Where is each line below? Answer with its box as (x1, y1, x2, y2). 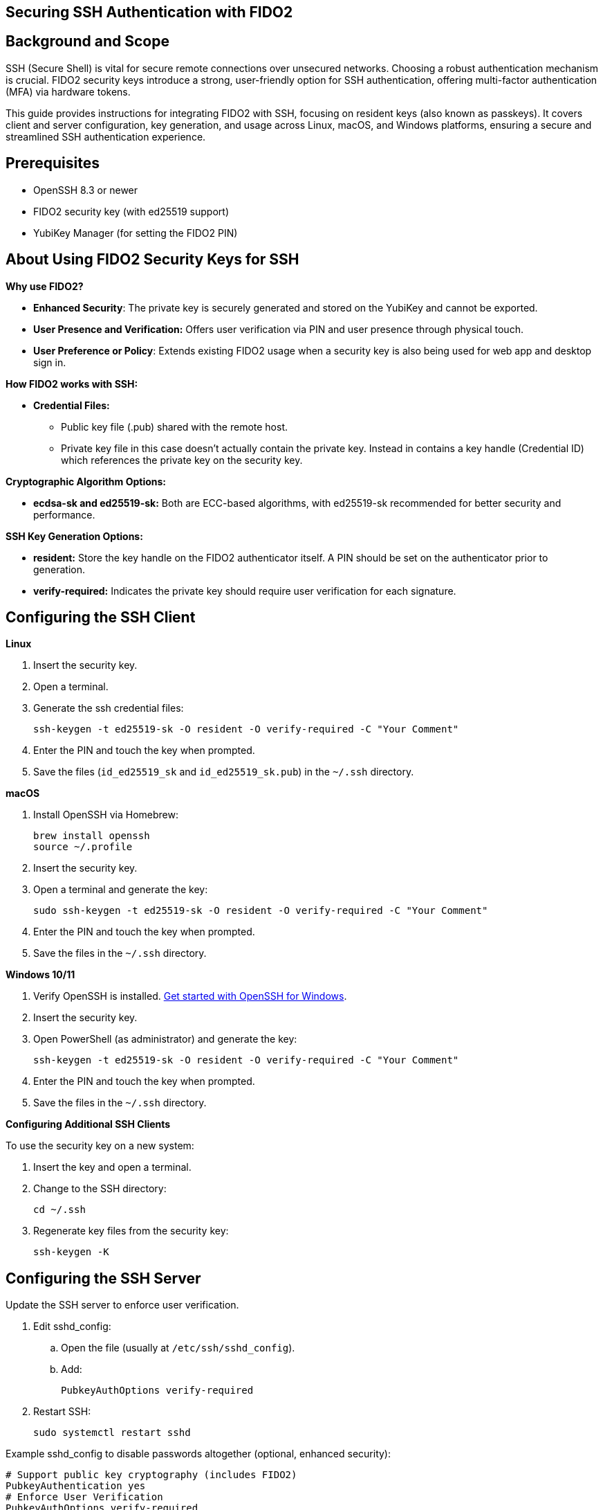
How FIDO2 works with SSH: (6, 377, 138, 390)
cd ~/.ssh (33, 1204, 86, 1216)
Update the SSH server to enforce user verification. (6, 1299, 239, 1311)
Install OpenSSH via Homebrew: (33, 809, 178, 821)
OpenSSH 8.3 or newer (33, 183, 138, 196)
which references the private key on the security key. (61, 453, 303, 466)
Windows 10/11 (6, 969, 75, 981)
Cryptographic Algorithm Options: (6, 475, 167, 487)
